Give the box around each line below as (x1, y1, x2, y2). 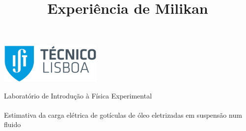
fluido (4, 119, 21, 130)
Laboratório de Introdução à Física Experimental (4, 90, 152, 100)
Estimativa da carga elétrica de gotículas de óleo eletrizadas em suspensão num (4, 109, 242, 120)
